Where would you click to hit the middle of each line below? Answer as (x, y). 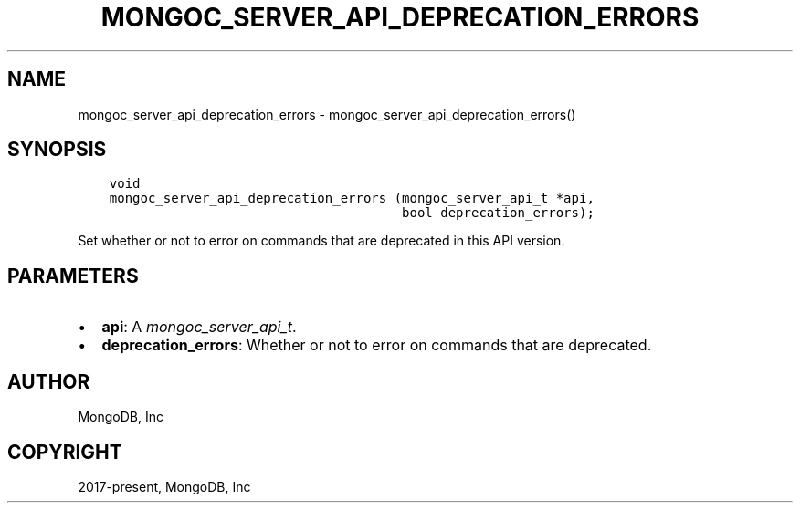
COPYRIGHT (65, 452)
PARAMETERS (73, 276)
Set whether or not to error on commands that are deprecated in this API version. (321, 241)
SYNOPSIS (57, 150)
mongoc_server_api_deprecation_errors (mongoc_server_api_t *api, (352, 198)
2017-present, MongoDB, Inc (164, 486)
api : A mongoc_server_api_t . (199, 327)
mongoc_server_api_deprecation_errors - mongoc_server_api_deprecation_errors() (327, 114)
